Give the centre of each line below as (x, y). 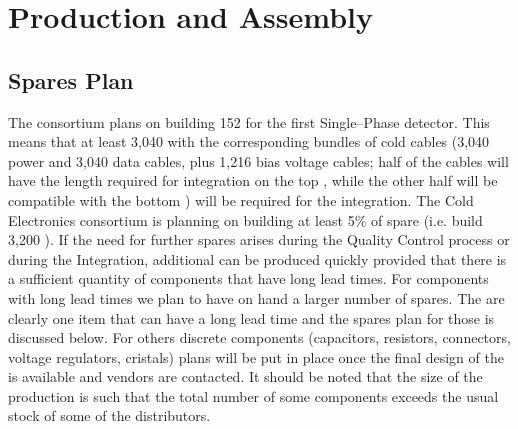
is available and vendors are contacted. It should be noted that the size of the (245, 376)
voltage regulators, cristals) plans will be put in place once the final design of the (256, 356)
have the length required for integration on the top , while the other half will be (253, 180)
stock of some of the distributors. (109, 415)
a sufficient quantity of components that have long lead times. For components (248, 278)
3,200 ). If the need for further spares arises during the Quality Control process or (259, 239)
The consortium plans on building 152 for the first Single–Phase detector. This (249, 121)
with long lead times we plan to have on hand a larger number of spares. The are (256, 297)
